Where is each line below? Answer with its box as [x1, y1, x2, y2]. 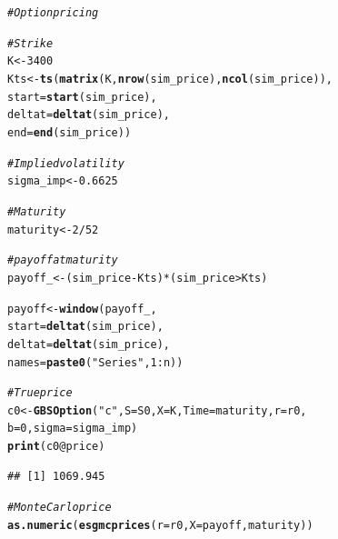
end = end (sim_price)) [7, 125, 132, 139]
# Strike [7, 36, 54, 50]
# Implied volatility [7, 156, 124, 170]
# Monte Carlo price [7, 501, 112, 514]
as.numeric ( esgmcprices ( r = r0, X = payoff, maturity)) [7, 519, 313, 533]
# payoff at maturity [7, 254, 118, 267]
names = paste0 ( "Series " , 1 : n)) [7, 355, 184, 369]
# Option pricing [7, 6, 99, 19]
